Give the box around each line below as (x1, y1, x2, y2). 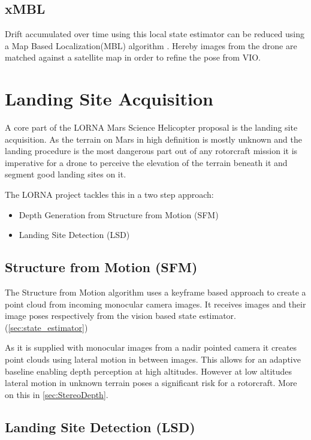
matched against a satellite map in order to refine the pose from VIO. (5, 51, 261, 64)
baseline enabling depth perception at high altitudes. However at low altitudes (5, 364, 292, 377)
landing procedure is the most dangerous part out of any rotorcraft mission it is (5, 144, 298, 157)
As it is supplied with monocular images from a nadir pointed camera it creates (5, 341, 297, 354)
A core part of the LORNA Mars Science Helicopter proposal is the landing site (5, 121, 298, 134)
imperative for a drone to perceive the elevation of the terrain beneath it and (5, 156, 288, 168)
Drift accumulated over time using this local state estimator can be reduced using (5, 28, 305, 40)
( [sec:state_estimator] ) (5, 321, 88, 333)
